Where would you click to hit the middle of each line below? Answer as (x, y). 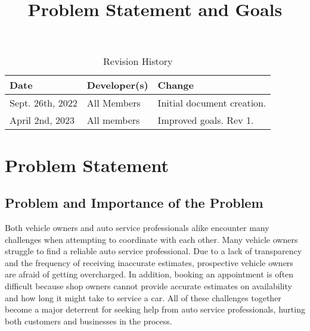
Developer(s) (117, 85)
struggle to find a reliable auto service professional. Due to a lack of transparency (154, 251)
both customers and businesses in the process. (89, 321)
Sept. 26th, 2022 (44, 103)
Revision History (138, 61)
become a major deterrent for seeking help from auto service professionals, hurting (155, 309)
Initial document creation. (212, 103)
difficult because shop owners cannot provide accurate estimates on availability (148, 285)
